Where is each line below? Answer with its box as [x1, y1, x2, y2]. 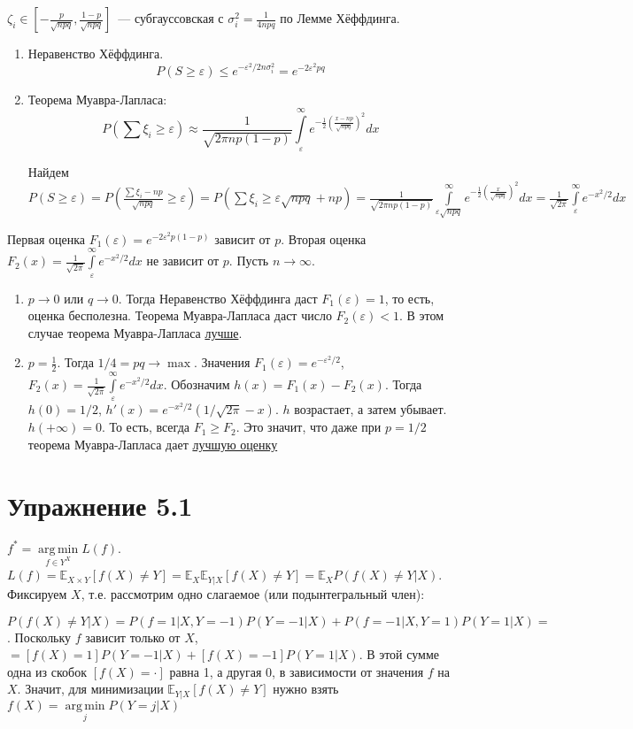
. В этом [398, 306, 444, 325]
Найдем [27, 163, 69, 181]
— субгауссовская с [118, 9, 224, 27]
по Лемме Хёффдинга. [280, 9, 400, 27]
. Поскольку [7, 627, 72, 646]
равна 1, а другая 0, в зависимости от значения [169, 662, 424, 680]
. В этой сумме [359, 645, 440, 664]
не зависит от [146, 251, 220, 270]
